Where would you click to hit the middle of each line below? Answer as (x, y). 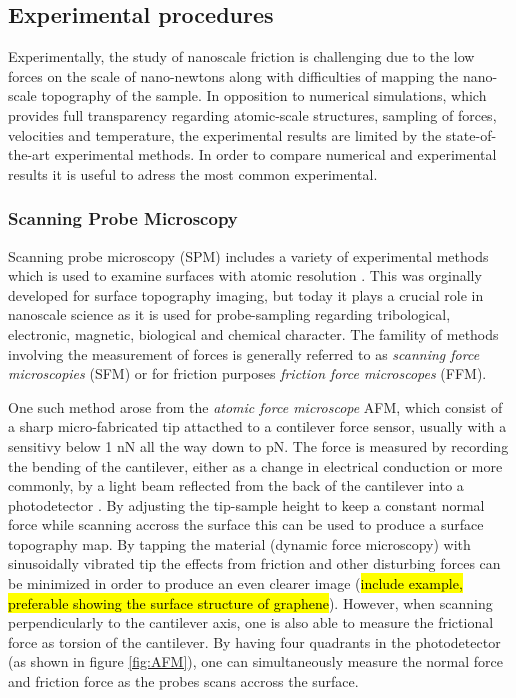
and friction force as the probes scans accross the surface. (183, 681)
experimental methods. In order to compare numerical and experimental (275, 154)
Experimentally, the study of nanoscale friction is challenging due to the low (241, 56)
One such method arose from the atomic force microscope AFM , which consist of (255, 406)
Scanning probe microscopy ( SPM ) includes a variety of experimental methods (248, 255)
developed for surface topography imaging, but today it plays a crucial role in (246, 294)
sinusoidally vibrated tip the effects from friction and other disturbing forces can (254, 563)
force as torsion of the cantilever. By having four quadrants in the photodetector (254, 641)
